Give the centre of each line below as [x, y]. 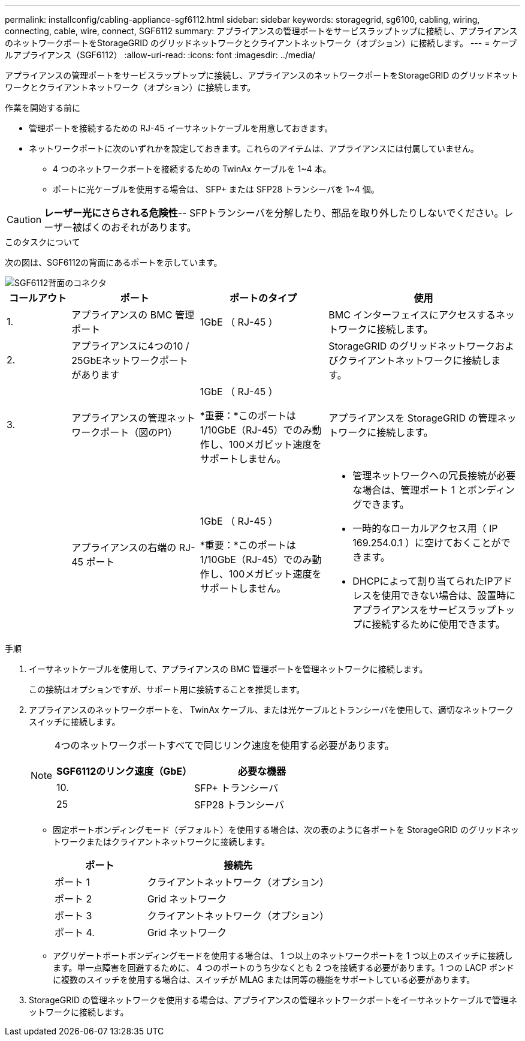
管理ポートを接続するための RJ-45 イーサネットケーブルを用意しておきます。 [181, 128]
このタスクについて [43, 242]
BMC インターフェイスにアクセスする [412, 315]
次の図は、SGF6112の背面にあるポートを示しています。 [114, 262]
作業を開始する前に [43, 108]
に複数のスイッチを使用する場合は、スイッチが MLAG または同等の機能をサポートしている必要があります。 [264, 980]
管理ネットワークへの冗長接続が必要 [434, 476]
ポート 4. [75, 932]
